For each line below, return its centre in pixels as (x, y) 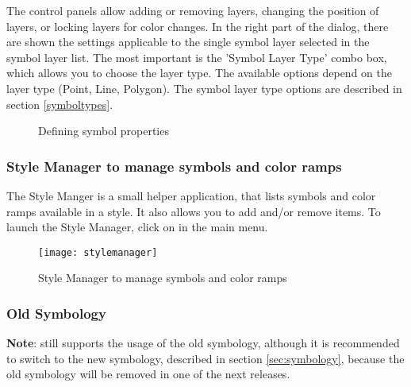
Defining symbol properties (104, 131)
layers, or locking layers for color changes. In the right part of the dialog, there (198, 26)
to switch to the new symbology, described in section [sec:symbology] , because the (205, 358)
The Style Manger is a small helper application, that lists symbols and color (191, 195)
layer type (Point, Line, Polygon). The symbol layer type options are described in (204, 88)
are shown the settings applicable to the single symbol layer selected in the (188, 42)
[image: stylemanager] (98, 252)
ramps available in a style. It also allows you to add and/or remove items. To (194, 211)
